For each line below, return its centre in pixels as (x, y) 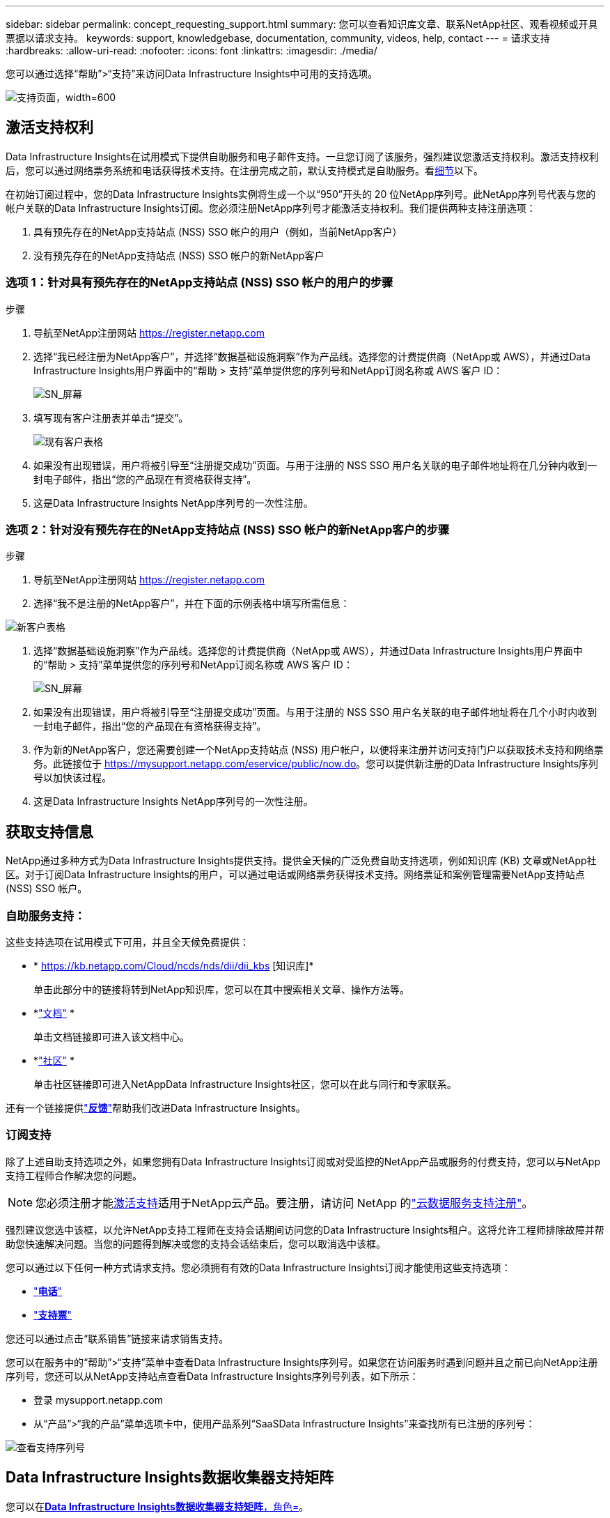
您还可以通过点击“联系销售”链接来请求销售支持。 (117, 1338)
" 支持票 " (53, 1314)
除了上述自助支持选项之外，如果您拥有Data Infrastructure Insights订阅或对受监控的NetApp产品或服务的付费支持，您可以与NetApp (303, 1161)
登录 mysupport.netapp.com (98, 1400)
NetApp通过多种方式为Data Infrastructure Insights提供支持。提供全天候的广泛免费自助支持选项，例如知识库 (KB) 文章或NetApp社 (301, 861)
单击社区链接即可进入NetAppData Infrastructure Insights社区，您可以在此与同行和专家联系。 (245, 1084)
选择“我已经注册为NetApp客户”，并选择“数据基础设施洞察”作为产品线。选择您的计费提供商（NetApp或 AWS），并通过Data (312, 356)
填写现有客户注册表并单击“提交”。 (111, 417)
